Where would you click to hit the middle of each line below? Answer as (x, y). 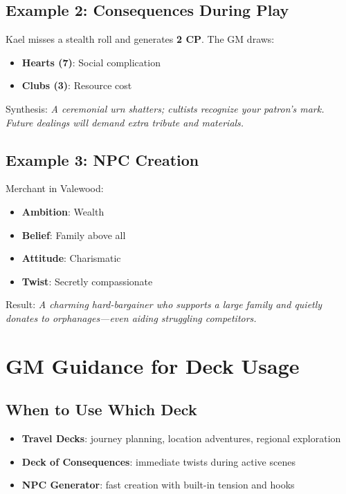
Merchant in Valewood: (55, 188)
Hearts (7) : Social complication (91, 62)
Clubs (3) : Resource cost (77, 85)
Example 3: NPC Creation (102, 159)
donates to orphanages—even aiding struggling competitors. (131, 317)
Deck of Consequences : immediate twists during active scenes (158, 461)
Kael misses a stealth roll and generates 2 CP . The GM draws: (140, 39)
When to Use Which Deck (101, 409)
